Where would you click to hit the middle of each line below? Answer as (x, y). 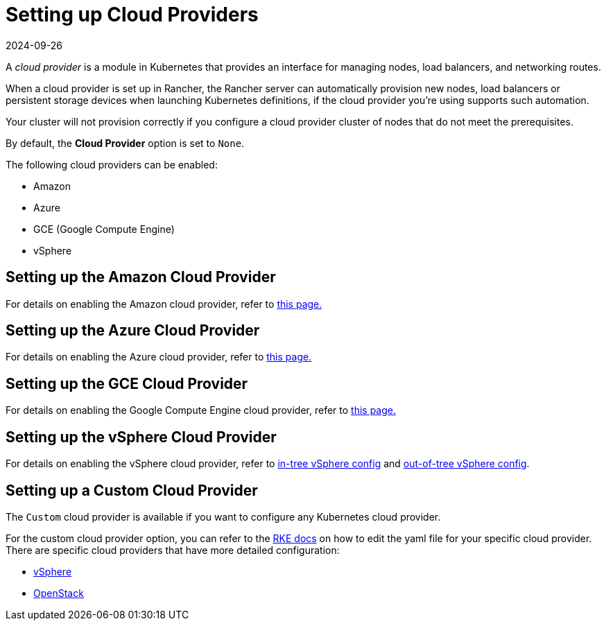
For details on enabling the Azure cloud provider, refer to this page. (159, 357)
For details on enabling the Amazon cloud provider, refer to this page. (164, 304)
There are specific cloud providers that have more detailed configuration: (173, 550)
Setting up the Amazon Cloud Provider (141, 277)
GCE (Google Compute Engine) (104, 229)
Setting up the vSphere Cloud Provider (141, 437)
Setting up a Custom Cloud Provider (132, 490)
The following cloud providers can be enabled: (112, 164)
